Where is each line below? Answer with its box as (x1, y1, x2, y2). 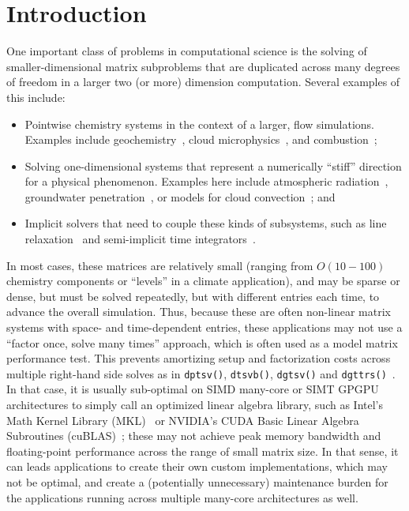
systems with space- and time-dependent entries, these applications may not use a (6, 319, 403, 336)
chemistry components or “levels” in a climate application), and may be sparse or (6, 272, 400, 289)
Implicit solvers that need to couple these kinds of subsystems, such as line (24, 215, 387, 231)
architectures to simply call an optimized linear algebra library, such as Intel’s (6, 396, 384, 413)
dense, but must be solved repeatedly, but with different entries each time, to (6, 287, 380, 304)
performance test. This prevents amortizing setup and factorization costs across (6, 350, 391, 366)
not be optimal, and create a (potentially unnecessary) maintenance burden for (6, 474, 388, 490)
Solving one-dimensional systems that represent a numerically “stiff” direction (24, 157, 402, 174)
